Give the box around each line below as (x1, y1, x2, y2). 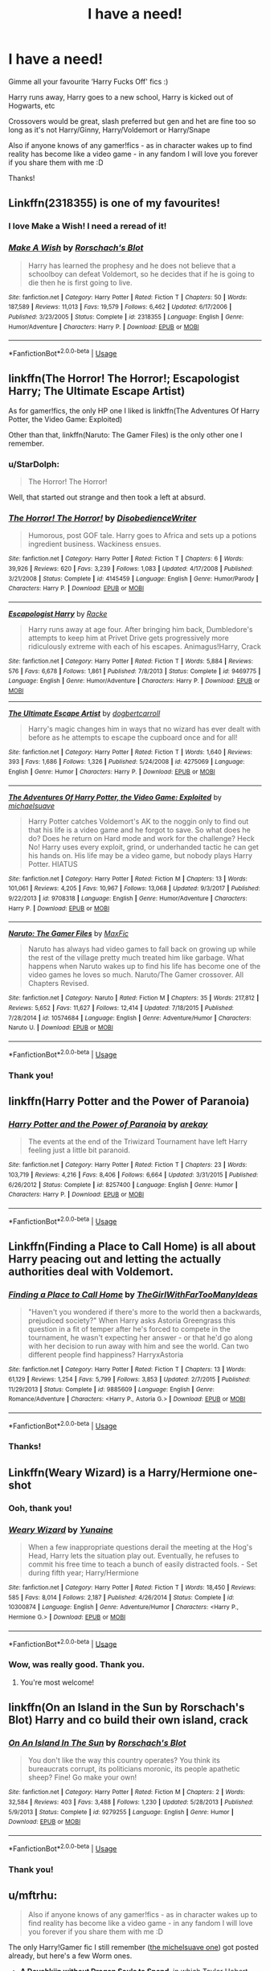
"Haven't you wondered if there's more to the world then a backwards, (27, 1308, 262, 1317)
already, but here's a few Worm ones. (8, 1951, 133, 1961)
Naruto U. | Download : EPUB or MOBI (8, 1024, 114, 1032)
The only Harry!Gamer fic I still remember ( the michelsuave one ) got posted (8, 1943, 259, 1953)
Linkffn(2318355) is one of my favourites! (8, 196, 221, 210)
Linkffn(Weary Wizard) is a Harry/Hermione (8, 1465, 231, 1480)
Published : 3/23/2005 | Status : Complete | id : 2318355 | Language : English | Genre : (8, 313, 244, 321)
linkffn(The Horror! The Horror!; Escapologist (8, 372, 239, 386)
